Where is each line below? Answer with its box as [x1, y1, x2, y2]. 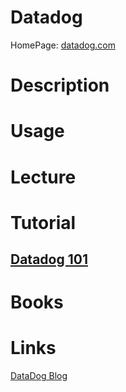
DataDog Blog [10, 370, 68, 382]
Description [10, 74, 110, 97]
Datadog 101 [10, 251, 88, 268]
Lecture [10, 166, 77, 188]
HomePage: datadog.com [10, 39, 116, 51]
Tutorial [10, 211, 77, 234]
